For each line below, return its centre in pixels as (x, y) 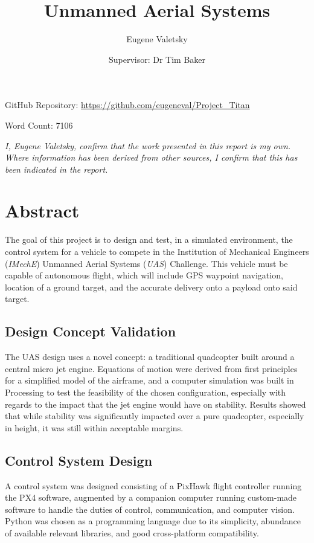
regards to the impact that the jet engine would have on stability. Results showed (155, 404)
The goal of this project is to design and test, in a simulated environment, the (149, 239)
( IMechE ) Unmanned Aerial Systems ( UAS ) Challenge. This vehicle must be (146, 263)
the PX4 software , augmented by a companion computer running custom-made (151, 497)
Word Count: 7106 (39, 125)
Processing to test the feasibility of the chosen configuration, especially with (146, 392)
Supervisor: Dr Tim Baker (157, 59)
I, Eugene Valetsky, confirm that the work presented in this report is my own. (148, 145)
